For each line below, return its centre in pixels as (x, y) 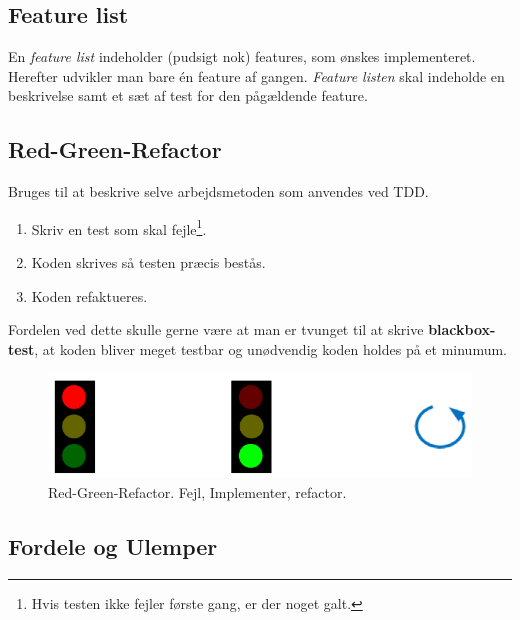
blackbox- (462, 329)
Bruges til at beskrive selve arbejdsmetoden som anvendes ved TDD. (218, 191)
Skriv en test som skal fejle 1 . (119, 227)
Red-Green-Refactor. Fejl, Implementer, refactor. (197, 491)
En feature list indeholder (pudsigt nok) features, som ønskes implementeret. (242, 56)
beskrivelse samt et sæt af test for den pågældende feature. (188, 95)
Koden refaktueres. (89, 295)
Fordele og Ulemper (113, 545)
